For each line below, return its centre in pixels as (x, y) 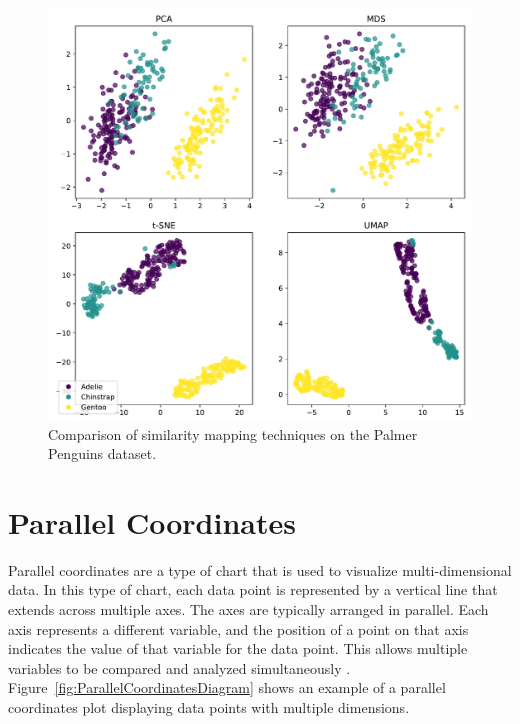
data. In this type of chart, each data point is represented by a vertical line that (253, 589)
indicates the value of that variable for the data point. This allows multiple (238, 648)
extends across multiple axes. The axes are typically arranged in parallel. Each (248, 609)
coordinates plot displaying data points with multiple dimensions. (209, 707)
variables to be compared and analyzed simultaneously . (179, 667)
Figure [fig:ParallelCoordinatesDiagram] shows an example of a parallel (227, 687)
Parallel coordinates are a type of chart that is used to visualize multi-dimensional (260, 569)
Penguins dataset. (102, 453)
